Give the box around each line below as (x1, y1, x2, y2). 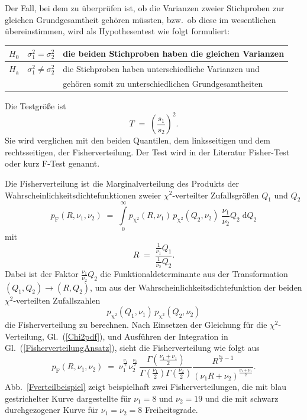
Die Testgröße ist (5, 100, 66, 112)
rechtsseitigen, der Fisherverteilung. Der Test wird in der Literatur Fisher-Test (5, 145, 290, 158)
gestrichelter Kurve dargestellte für (5, 392, 131, 404)
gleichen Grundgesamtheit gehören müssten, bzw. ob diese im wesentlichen (5, 13, 276, 25)
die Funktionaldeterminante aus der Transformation (100, 268, 288, 280)
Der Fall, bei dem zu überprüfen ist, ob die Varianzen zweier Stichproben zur (5, 2, 285, 14)
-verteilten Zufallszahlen (13, 294, 101, 306)
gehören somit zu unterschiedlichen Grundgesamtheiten (63, 77, 263, 89)
